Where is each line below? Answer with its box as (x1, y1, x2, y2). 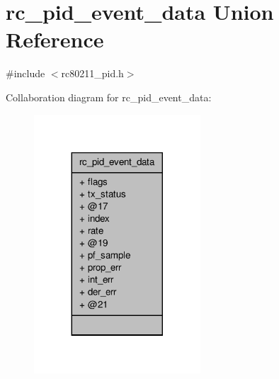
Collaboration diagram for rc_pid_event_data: (6, 89, 212, 104)
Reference (6, 25, 104, 54)
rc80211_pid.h (61, 66, 124, 81)
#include (6, 66, 45, 81)
